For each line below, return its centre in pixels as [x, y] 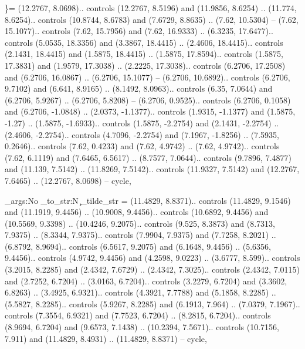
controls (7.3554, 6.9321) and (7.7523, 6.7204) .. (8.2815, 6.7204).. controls [138, 315]
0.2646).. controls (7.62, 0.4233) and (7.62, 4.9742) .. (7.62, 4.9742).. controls [142, 146]
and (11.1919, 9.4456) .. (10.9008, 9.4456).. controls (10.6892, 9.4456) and [137, 212]
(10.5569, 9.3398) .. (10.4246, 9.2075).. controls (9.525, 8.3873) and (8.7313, [140, 223]
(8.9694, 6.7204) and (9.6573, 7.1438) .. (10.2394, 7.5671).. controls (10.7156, [142, 327]
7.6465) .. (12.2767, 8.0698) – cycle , [68, 180]
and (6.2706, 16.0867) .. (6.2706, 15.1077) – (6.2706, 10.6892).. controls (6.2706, [148, 77]
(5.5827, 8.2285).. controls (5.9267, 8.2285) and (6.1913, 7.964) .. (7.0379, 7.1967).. [152, 303]
